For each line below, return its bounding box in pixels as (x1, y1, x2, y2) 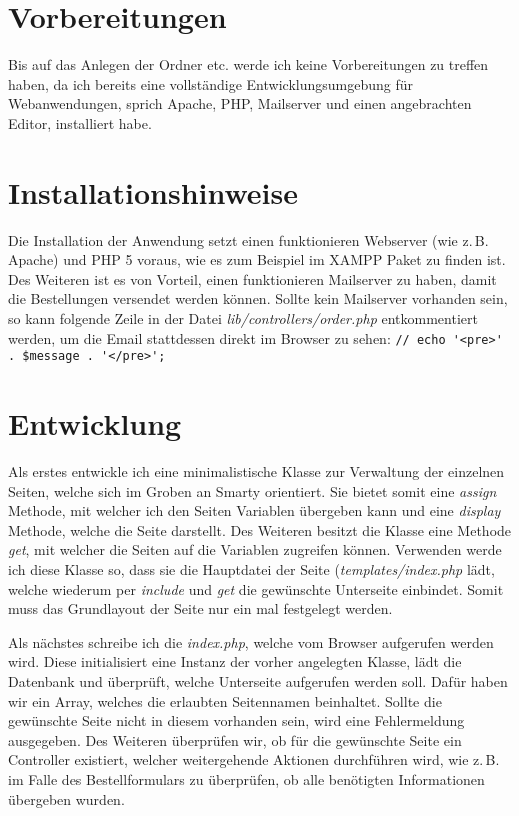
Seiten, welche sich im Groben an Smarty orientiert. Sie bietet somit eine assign (8, 480, 497, 501)
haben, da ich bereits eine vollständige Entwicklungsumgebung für (8, 73, 413, 94)
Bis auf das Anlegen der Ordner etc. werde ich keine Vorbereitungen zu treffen (8, 54, 489, 75)
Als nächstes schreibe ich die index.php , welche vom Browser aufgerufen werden (8, 631, 494, 652)
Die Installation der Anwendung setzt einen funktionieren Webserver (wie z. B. (8, 229, 489, 250)
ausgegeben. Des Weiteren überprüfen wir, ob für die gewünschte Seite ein (8, 729, 462, 750)
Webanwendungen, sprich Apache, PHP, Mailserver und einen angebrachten (8, 93, 472, 114)
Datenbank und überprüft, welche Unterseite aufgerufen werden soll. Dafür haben (8, 670, 508, 691)
